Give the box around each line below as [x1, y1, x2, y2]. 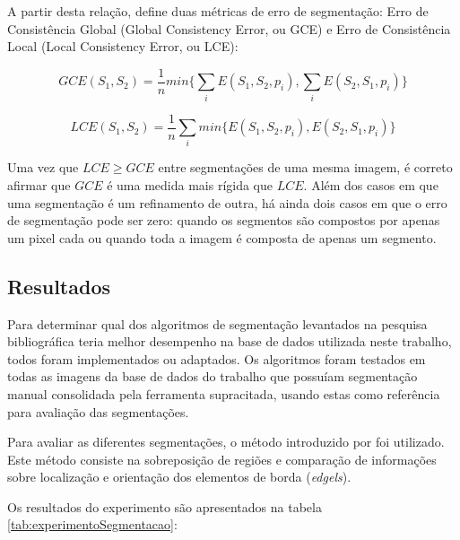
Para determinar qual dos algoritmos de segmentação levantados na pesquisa [7, 314, 428, 333]
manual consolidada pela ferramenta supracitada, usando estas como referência [7, 384, 440, 403]
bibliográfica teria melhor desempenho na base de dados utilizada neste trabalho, [7, 332, 452, 351]
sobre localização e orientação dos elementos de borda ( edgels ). [7, 467, 352, 486]
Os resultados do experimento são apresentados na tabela [7, 497, 322, 516]
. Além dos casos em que [303, 175, 438, 194]
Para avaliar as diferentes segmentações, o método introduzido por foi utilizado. [7, 432, 445, 451]
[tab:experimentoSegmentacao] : [7, 515, 178, 534]
